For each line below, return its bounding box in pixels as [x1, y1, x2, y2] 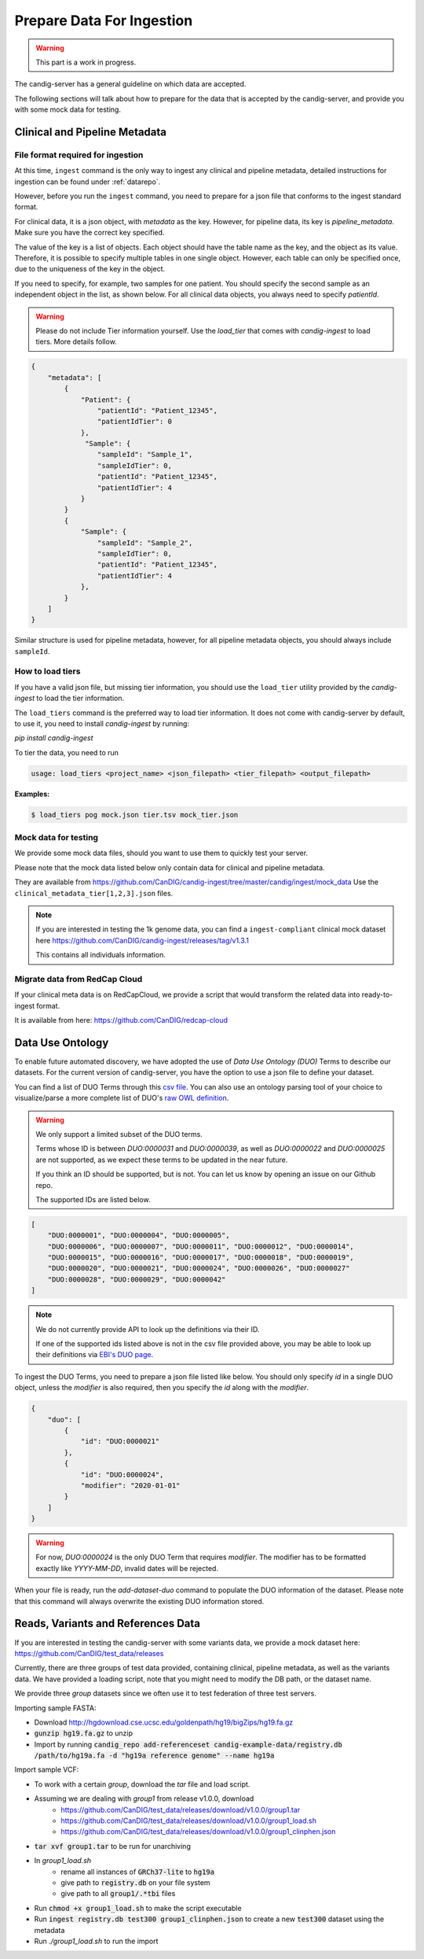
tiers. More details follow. [35, 337, 117, 346]
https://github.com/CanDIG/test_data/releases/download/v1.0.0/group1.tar [60, 1805, 301, 1814]
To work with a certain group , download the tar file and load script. [34, 1779, 250, 1789]
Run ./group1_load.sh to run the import [34, 1936, 159, 1946]
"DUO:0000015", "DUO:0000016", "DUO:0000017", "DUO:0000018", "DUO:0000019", [47, 1253, 355, 1262]
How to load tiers [14, 666, 81, 677]
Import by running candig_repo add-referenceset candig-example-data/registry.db [34, 1739, 343, 1749]
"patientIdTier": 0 [97, 417, 173, 426]
